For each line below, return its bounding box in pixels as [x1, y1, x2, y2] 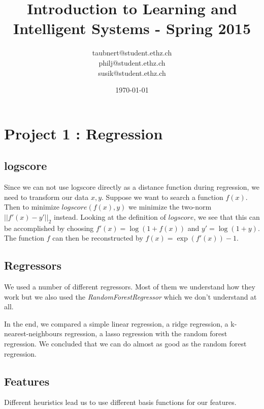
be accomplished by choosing [4, 222, 94, 233]
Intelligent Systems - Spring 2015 [13, 18, 251, 39]
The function [4, 232, 44, 243]
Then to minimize [4, 201, 59, 212]
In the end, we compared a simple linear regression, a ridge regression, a [4, 318, 228, 329]
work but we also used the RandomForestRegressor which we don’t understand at [4, 291, 257, 302]
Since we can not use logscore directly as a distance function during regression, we [4, 182, 260, 192]
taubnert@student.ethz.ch [92, 47, 172, 58]
